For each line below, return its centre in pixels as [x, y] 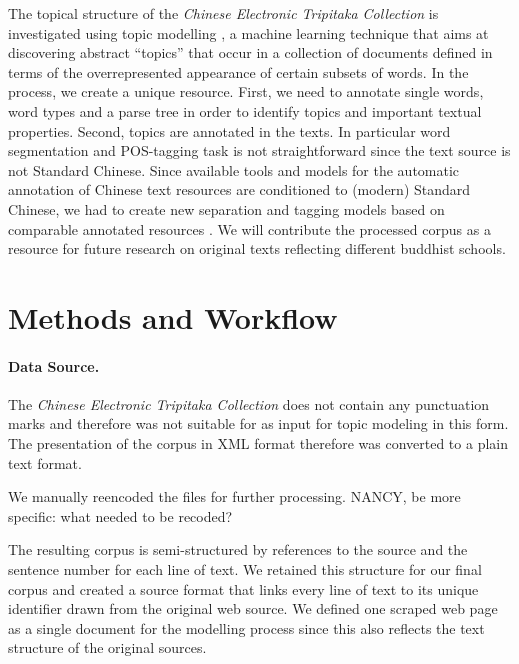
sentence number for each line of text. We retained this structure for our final [245, 569]
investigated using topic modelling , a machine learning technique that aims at [248, 32]
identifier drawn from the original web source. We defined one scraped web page [253, 608]
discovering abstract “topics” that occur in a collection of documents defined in [250, 52]
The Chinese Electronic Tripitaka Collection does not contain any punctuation [249, 403]
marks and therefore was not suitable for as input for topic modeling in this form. [258, 423]
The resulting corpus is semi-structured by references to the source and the [238, 549]
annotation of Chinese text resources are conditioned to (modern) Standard [239, 189]
